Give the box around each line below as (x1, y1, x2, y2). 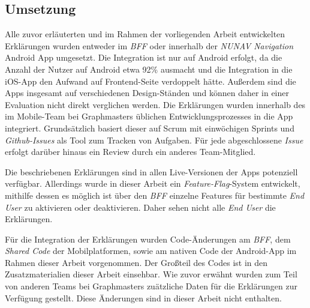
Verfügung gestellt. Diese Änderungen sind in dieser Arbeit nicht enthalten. (5, 291, 282, 304)
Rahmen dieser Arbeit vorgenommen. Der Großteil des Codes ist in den (5, 256, 268, 268)
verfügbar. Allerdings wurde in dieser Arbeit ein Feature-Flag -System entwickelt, (5, 177, 300, 190)
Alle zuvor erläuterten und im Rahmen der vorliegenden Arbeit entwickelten (5, 28, 285, 40)
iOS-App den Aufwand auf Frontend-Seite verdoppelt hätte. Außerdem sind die (5, 74, 296, 87)
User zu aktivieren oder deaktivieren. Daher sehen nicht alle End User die (5, 201, 276, 213)
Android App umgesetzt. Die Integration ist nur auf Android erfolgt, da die (5, 51, 282, 64)
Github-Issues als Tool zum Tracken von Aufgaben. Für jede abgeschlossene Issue (5, 133, 303, 146)
